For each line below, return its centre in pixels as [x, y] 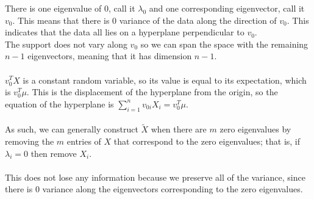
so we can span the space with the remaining [224, 44]
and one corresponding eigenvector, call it [227, 8]
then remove [54, 153]
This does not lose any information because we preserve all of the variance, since [155, 177]
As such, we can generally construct [72, 129]
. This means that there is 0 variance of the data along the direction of [145, 20]
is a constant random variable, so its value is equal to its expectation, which [165, 80]
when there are [179, 129]
